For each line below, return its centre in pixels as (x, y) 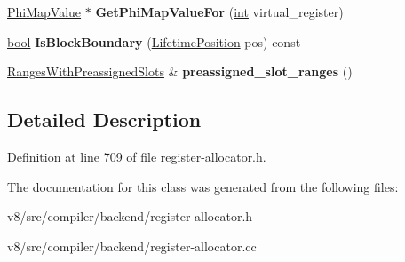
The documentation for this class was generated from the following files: (203, 186)
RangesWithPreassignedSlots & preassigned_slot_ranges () (180, 71)
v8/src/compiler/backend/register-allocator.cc (132, 246)
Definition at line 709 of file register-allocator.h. (137, 156)
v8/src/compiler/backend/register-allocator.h (130, 216)
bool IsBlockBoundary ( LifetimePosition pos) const (154, 41)
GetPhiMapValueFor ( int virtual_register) (219, 12)
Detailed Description (104, 119)
